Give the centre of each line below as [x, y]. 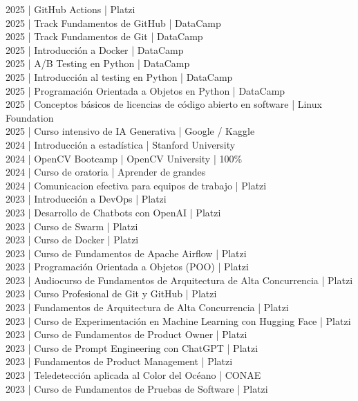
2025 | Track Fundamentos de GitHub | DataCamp [113, 22]
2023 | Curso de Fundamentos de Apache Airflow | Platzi [126, 253]
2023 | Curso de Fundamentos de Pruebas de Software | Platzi [137, 388]
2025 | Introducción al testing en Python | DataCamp [119, 76]
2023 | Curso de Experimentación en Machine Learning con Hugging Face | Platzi [178, 320]
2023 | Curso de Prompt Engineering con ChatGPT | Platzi [132, 347]
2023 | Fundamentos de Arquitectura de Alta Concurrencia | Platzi [147, 307]
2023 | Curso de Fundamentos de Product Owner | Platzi [126, 334]
